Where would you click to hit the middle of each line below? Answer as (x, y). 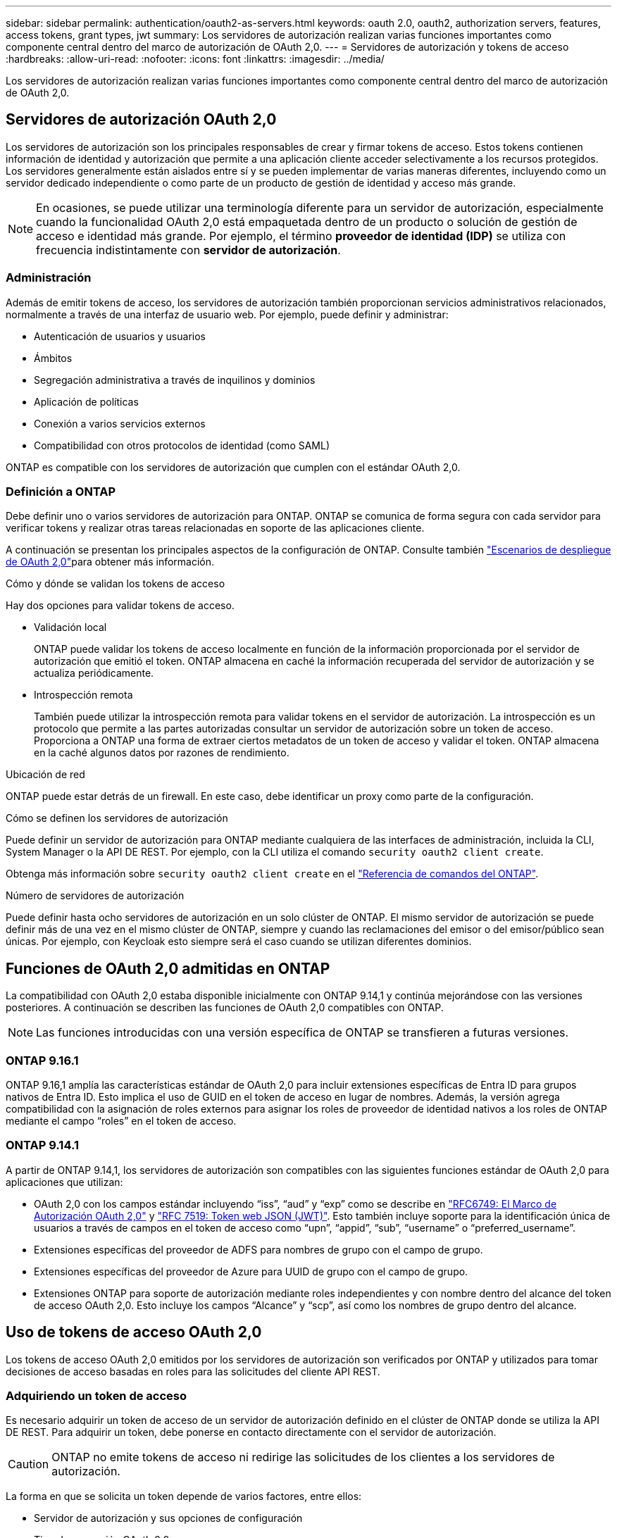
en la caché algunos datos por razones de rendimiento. (162, 753)
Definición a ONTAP (61, 491)
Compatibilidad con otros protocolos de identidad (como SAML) (182, 445)
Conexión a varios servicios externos (120, 423)
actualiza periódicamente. (94, 673)
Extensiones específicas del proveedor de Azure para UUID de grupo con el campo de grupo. (251, 1271)
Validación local (70, 627)
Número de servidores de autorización (95, 896)
